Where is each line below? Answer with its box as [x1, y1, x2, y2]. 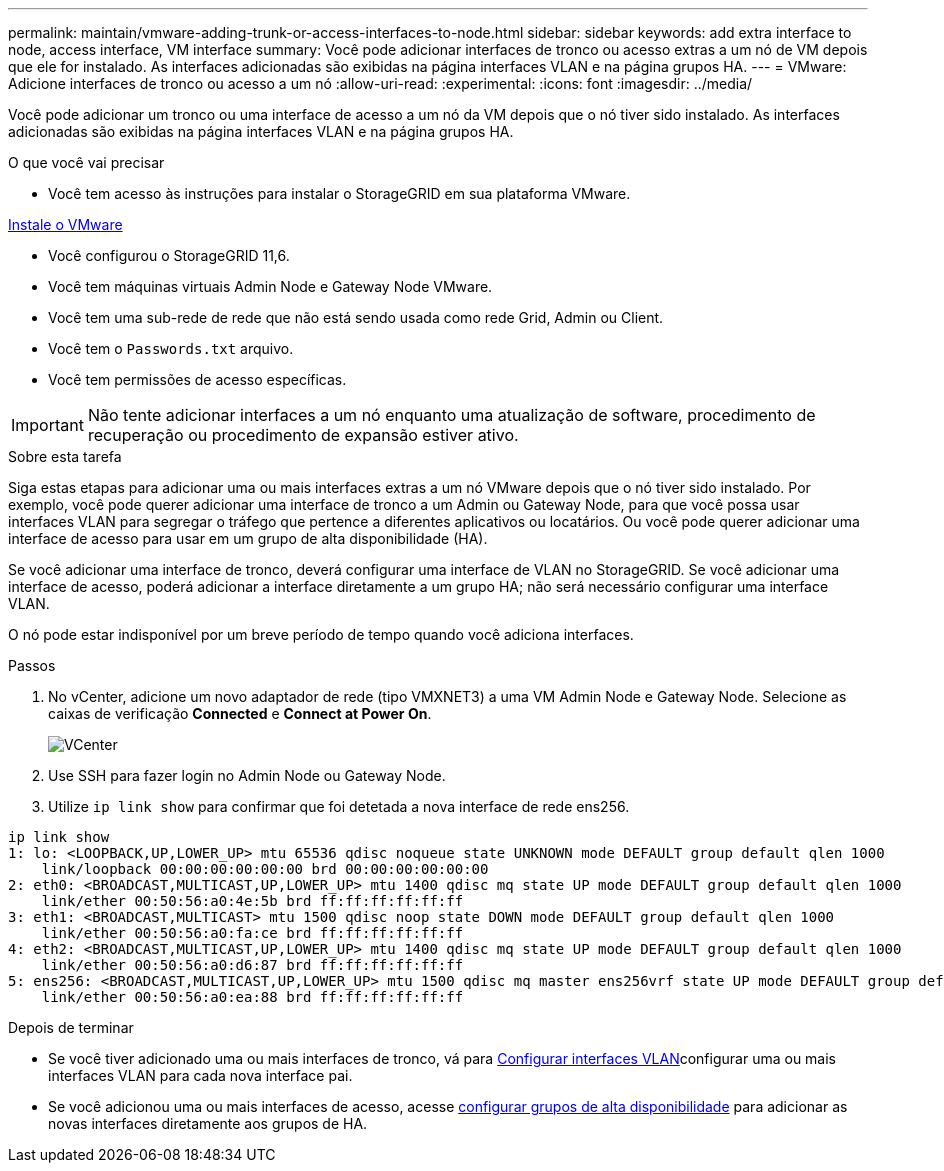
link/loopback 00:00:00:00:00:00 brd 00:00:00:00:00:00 [41, 861, 489, 877]
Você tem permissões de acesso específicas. [48, 371, 347, 388]
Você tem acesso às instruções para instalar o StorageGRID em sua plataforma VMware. [48, 185, 631, 202]
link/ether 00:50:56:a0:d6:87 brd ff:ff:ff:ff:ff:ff [41, 957, 464, 973]
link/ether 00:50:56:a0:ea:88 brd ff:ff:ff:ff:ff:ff [41, 989, 464, 1005]
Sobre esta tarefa [8, 448, 122, 465]
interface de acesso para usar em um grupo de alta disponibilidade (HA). [8, 530, 488, 547]
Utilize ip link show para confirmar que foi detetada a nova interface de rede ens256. [48, 798, 630, 815]
